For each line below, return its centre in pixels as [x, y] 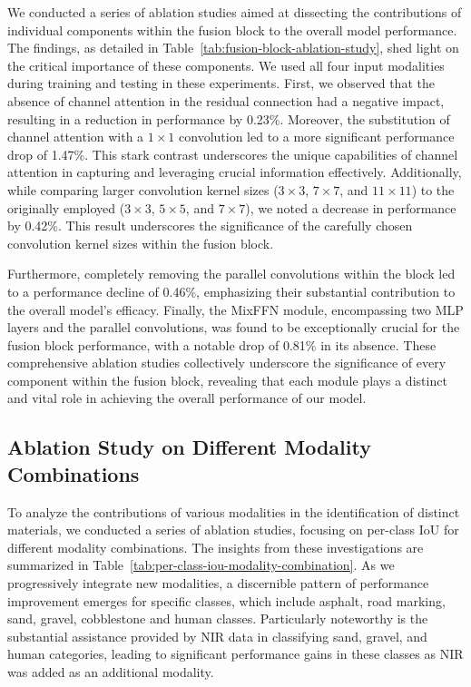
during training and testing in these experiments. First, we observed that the [221, 83]
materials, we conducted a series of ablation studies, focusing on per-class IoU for [233, 530]
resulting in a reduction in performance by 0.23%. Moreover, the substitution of [229, 118]
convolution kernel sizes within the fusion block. [141, 243]
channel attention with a [76, 137]
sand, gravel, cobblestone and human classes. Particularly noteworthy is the [218, 618]
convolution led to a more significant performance [317, 137]
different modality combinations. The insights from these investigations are [216, 547]
